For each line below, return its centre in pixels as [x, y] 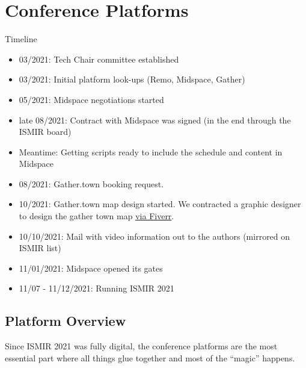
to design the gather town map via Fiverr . [96, 216]
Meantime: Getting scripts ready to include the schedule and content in [151, 151]
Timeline [21, 39]
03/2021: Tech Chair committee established [99, 59]
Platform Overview [66, 321]
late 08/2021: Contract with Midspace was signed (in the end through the [155, 120]
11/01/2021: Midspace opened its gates [91, 268]
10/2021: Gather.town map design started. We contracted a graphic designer [160, 204]
